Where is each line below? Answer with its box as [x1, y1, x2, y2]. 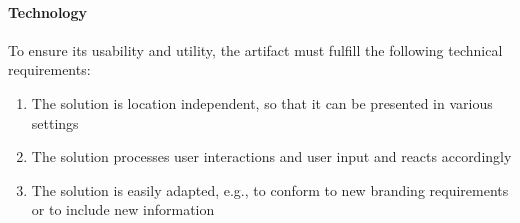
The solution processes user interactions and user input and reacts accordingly [31, 146, 512, 167]
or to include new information [31, 199, 215, 220]
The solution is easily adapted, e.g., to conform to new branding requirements [31, 179, 509, 200]
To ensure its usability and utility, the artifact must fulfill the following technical [8, 39, 503, 60]
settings [31, 112, 79, 133]
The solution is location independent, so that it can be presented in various [31, 92, 493, 113]
